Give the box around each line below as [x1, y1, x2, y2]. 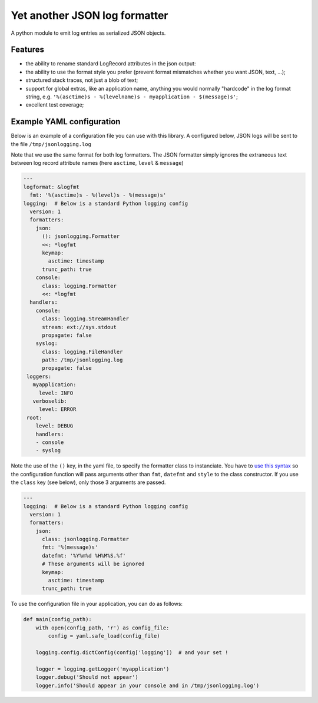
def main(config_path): [23, 616, 92, 623]
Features [11, 45, 44, 55]
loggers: [26, 373, 52, 380]
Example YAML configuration [11, 117, 121, 127]
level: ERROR [38, 406, 77, 413]
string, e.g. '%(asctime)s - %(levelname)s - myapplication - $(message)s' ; [25, 93, 238, 100]
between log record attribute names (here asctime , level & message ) [11, 160, 184, 167]
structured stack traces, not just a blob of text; [25, 77, 138, 84]
